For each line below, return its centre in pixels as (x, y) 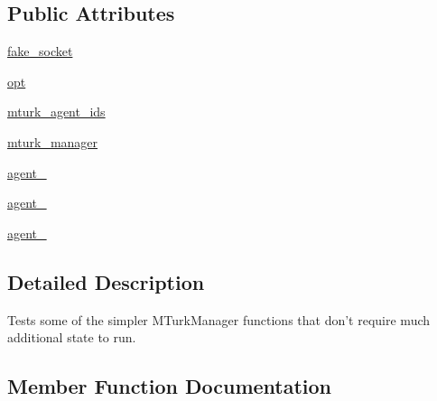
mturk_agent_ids (56, 112)
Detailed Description (106, 281)
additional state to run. (72, 337)
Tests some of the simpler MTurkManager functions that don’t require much (219, 319)
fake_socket (40, 51)
